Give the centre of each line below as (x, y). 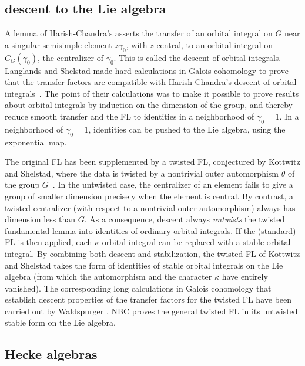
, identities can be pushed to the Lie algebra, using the (187, 129)
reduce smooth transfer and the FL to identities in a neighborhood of (130, 116)
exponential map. (36, 142)
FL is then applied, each (48, 242)
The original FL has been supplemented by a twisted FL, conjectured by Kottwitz (152, 162)
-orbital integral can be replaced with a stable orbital (195, 242)
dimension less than (40, 219)
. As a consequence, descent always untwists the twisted (185, 219)
